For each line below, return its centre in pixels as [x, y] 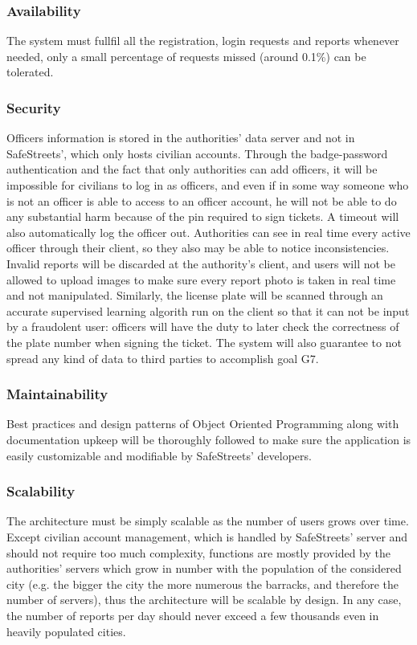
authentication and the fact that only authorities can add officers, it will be [192, 169]
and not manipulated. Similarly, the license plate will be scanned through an [195, 295]
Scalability [41, 491]
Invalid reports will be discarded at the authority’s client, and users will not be [201, 263]
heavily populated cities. [66, 631]
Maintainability [57, 394]
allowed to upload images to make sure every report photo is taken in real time [201, 279]
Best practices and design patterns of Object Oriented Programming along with [203, 424]
